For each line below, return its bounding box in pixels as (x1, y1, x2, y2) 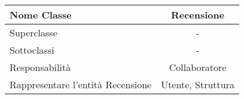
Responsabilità (10, 60, 71, 74)
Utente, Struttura (161, 78, 234, 91)
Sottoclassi (10, 43, 54, 57)
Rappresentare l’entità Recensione (10, 78, 152, 91)
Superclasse (10, 26, 57, 39)
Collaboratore (169, 60, 227, 74)
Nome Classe (10, 8, 72, 21)
